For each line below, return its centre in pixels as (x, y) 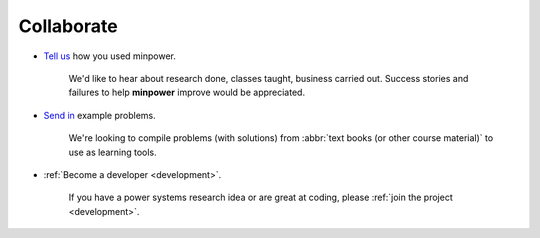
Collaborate (68, 26)
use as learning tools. (112, 152)
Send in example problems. (100, 115)
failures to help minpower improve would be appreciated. (186, 92)
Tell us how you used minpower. (110, 56)
